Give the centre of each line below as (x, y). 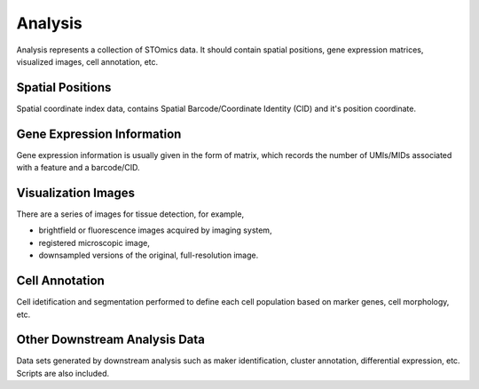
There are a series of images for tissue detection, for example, (130, 214)
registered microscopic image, (94, 242)
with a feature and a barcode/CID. (79, 168)
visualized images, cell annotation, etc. (87, 61)
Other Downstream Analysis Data (111, 340)
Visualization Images (76, 192)
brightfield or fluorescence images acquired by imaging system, (155, 230)
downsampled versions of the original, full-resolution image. (149, 255)
